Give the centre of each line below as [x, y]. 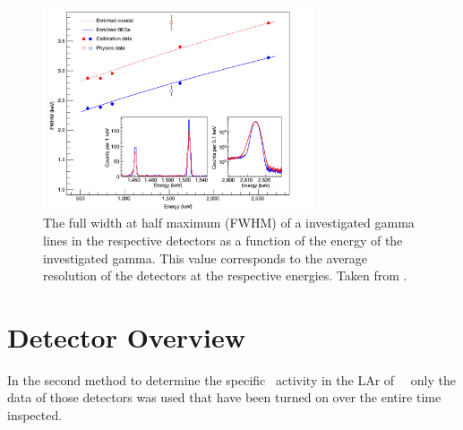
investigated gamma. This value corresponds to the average [206, 258]
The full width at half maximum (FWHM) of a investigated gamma [229, 223]
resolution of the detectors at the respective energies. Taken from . [225, 275]
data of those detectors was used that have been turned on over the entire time [224, 397]
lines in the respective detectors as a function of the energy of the [223, 240]
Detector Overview [126, 336]
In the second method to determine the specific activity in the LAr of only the [231, 379]
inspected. [35, 415]
